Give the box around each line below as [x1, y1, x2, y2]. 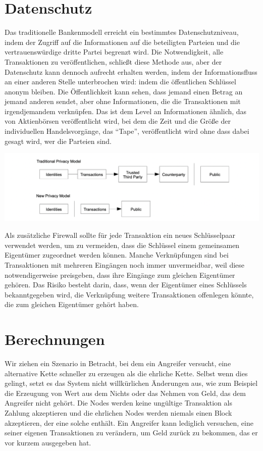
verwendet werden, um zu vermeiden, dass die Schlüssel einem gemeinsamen [5, 239, 240, 250]
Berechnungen [5, 329, 105, 349]
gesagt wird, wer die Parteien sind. [5, 135, 112, 146]
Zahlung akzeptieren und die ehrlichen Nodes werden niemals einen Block [5, 408, 232, 418]
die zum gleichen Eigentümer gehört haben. [5, 299, 139, 310]
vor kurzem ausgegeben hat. [5, 437, 91, 447]
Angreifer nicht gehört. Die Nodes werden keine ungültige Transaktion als [5, 397, 232, 408]
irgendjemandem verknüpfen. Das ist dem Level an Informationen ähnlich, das [5, 106, 247, 116]
